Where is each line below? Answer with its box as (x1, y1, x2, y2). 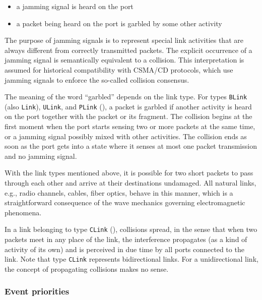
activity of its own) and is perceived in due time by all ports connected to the (5, 244, 244, 254)
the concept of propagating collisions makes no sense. (5, 263, 169, 274)
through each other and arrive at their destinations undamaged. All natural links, (5, 177, 256, 188)
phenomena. (5, 207, 42, 217)
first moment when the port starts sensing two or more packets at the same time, (5, 121, 255, 132)
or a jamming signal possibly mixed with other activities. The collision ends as (5, 131, 247, 141)
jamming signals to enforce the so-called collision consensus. (5, 74, 189, 85)
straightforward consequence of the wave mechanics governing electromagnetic (5, 197, 245, 208)
